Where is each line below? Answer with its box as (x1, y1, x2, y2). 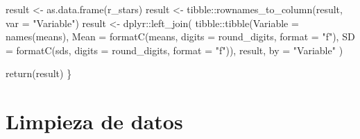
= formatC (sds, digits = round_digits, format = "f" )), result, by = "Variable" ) (6, 42, 343, 57)
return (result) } (6, 66, 72, 81)
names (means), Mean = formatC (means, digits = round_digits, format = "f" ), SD (6, 29, 355, 44)
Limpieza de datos (6, 107, 183, 136)
